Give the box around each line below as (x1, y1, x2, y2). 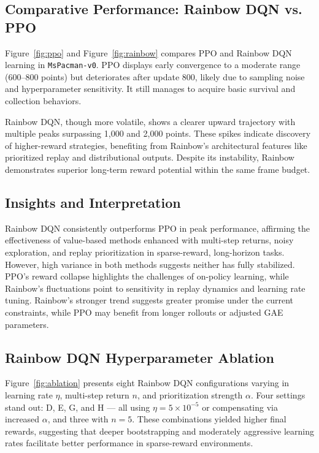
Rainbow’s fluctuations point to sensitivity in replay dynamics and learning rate (5, 281, 306, 294)
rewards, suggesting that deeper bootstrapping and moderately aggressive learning (5, 424, 314, 437)
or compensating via (202, 400, 278, 413)
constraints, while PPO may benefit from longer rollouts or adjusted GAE (5, 305, 283, 318)
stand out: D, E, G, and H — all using (5, 400, 150, 413)
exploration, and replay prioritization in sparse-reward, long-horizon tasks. (5, 245, 285, 258)
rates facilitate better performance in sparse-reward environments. (5, 436, 253, 449)
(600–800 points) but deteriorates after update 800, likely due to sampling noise (5, 70, 305, 83)
